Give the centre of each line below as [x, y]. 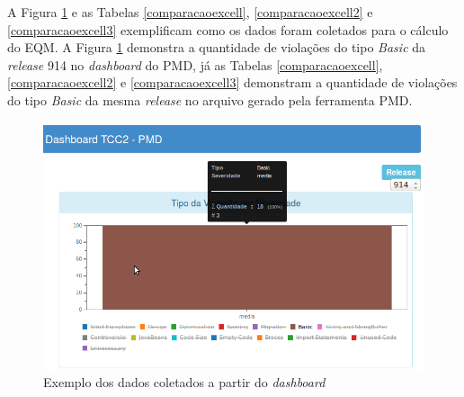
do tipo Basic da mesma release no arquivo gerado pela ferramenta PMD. [210, 99]
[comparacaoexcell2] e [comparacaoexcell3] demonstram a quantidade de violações [232, 82]
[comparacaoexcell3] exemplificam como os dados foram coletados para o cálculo [228, 29]
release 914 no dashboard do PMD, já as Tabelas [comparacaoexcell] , [195, 64]
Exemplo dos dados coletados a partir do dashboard [184, 382]
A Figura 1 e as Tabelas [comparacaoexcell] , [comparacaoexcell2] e [190, 12]
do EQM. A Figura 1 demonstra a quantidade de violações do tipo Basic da [217, 47]
